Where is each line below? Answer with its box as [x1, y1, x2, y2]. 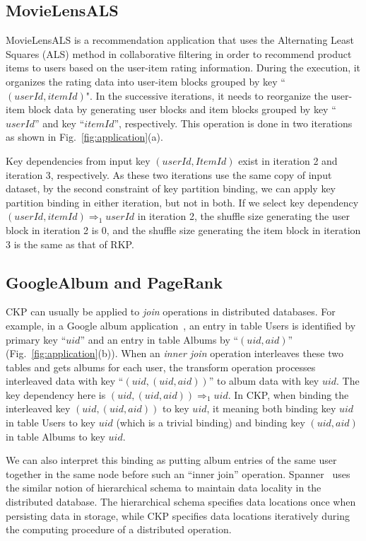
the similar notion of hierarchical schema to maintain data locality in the [6, 480, 321, 495]
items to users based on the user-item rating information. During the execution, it [6, 60, 361, 75]
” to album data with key [208, 373, 319, 388]
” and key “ [34, 115, 85, 130]
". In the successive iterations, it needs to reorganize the [85, 88, 328, 103]
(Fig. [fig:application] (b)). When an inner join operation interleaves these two [6, 346, 343, 361]
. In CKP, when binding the [228, 387, 349, 402]
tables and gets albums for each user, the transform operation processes [6, 359, 316, 374]
